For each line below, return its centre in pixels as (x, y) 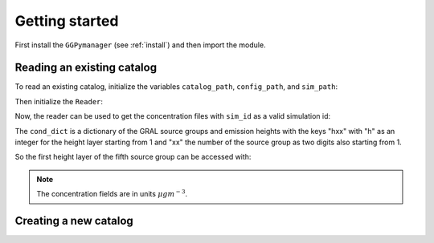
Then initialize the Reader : (59, 101)
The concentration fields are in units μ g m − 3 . (112, 194)
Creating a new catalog (74, 221)
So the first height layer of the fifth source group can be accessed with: (133, 157)
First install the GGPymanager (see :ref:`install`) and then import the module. (140, 45)
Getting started (67, 21)
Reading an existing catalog (86, 68)
